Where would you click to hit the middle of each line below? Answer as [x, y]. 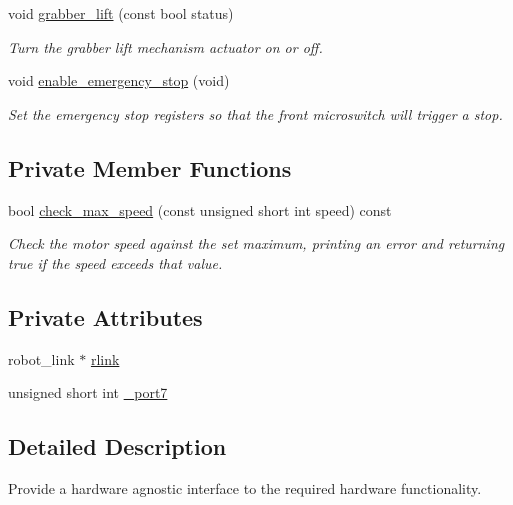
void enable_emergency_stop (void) [119, 80]
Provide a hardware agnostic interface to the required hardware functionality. [245, 487]
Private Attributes [105, 316]
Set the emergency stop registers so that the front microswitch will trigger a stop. [255, 113]
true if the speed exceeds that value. [115, 262]
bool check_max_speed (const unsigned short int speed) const [200, 209]
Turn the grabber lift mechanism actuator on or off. [165, 46]
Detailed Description [117, 446]
